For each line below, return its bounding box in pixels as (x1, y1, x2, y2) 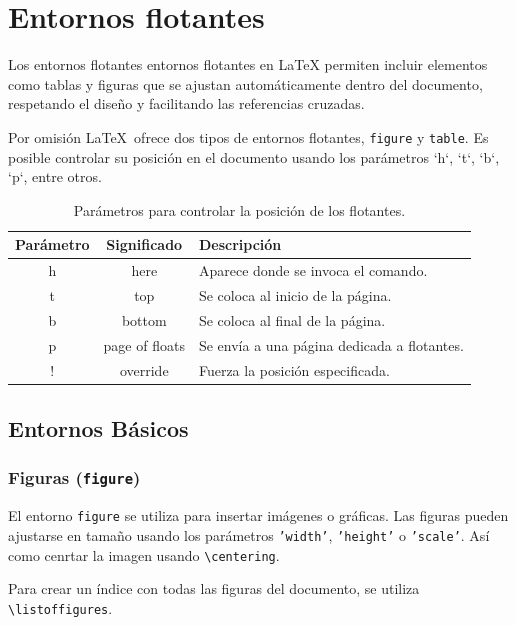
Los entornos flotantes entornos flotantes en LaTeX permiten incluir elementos (8, 54, 488, 75)
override (119, 359, 169, 380)
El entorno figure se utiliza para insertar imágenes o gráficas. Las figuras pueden (8, 505, 509, 526)
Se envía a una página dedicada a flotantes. (198, 334, 464, 355)
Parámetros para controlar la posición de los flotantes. (73, 199, 406, 220)
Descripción (198, 234, 282, 255)
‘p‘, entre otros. (8, 166, 102, 187)
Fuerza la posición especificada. (198, 359, 390, 380)
